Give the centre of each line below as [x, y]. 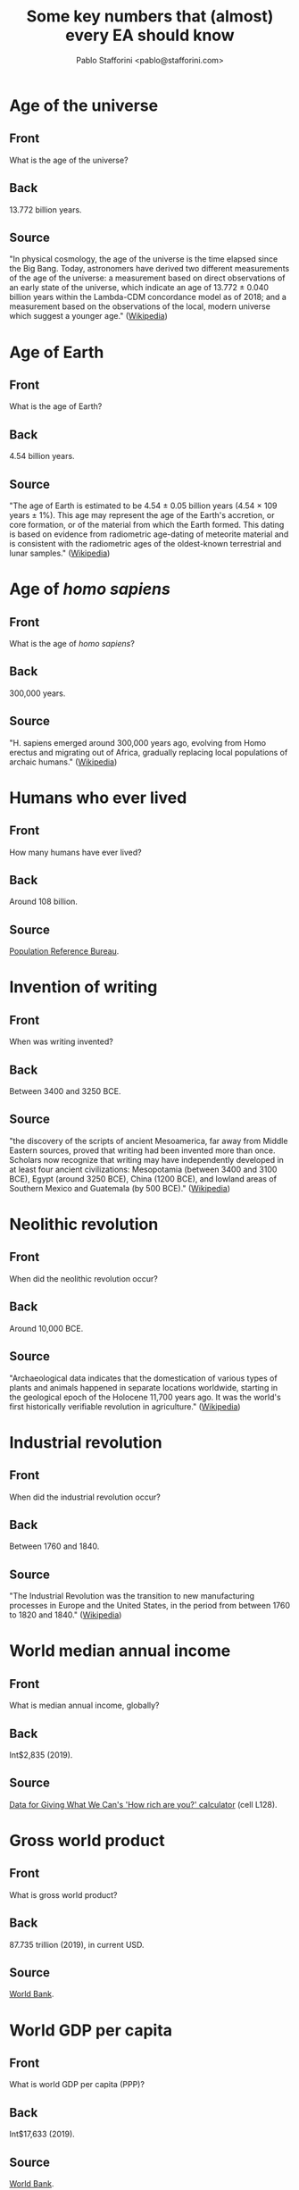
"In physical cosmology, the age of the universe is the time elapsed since [144, 259]
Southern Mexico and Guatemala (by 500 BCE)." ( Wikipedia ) [120, 1188]
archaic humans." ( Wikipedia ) [63, 762]
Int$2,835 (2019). [41, 1755]
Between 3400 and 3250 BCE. [65, 1091]
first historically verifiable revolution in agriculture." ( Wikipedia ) [125, 1406]
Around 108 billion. [44, 902]
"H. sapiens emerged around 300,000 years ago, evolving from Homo [138, 742]
